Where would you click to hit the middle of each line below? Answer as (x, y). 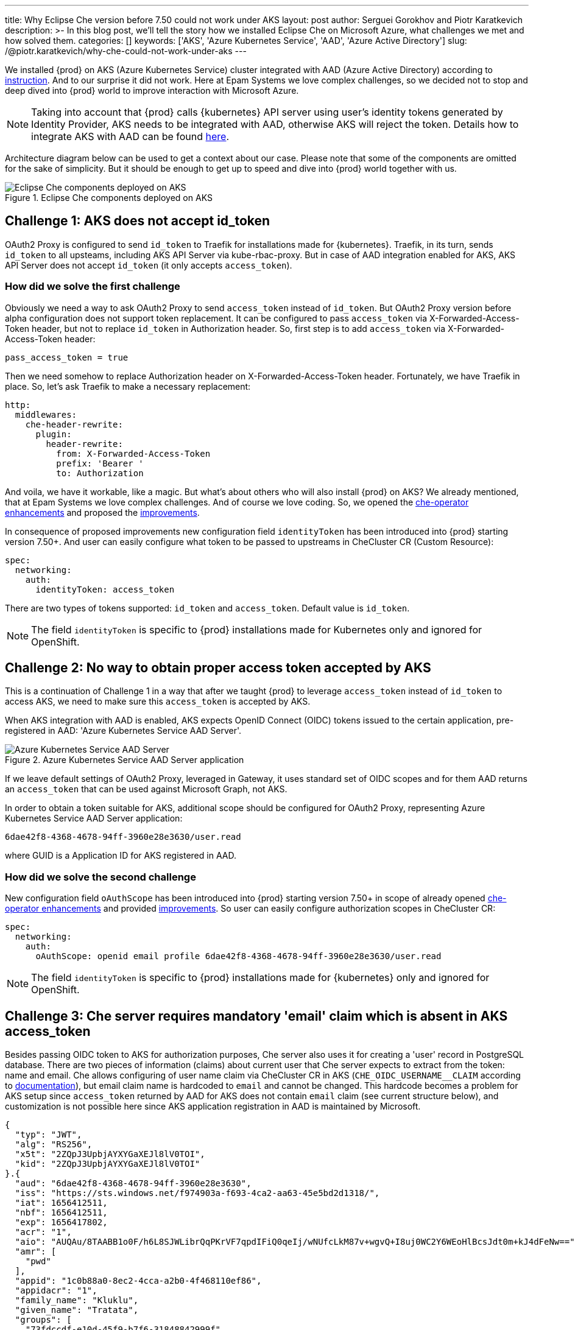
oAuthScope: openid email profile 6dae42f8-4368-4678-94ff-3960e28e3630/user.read (238, 956)
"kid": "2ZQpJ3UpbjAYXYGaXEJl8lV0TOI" (108, 1164)
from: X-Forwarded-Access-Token (133, 453)
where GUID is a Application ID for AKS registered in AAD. (121, 856)
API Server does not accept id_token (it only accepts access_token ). (149, 265)
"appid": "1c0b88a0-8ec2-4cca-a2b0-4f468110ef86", (138, 1281)
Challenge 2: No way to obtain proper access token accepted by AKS (218, 668)
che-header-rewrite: (74, 424)
